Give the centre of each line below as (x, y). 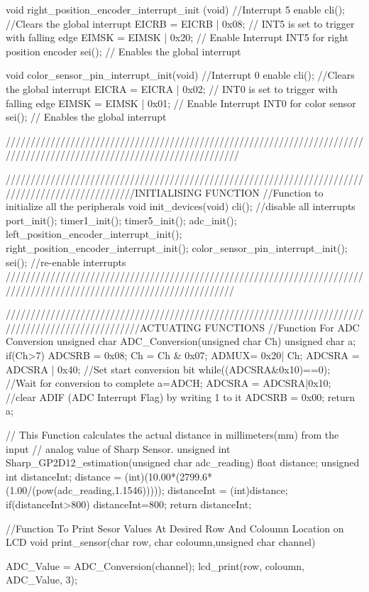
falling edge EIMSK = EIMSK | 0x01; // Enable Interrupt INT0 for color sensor (181, 103)
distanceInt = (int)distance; (228, 490)
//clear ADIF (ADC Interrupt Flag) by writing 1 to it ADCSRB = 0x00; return (181, 396)
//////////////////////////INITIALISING (104, 192)
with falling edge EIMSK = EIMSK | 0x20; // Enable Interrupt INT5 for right (177, 37)
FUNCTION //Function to (264, 192)
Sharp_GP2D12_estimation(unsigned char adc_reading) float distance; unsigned (183, 462)
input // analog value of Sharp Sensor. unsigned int (118, 448)
